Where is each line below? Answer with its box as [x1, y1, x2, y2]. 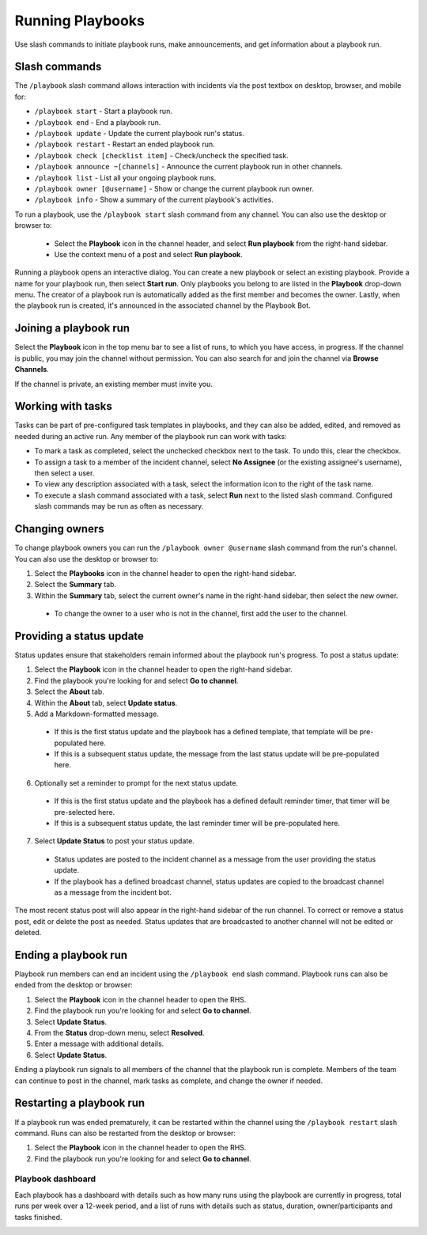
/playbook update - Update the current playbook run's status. [34, 129, 244, 138]
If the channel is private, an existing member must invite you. [14, 379, 213, 388]
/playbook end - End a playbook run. [34, 117, 161, 127]
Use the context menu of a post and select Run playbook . [54, 249, 243, 259]
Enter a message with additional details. [34, 1039, 164, 1048]
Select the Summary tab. [34, 580, 117, 589]
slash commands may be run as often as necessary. [34, 502, 204, 511]
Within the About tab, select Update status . [34, 698, 178, 707]
